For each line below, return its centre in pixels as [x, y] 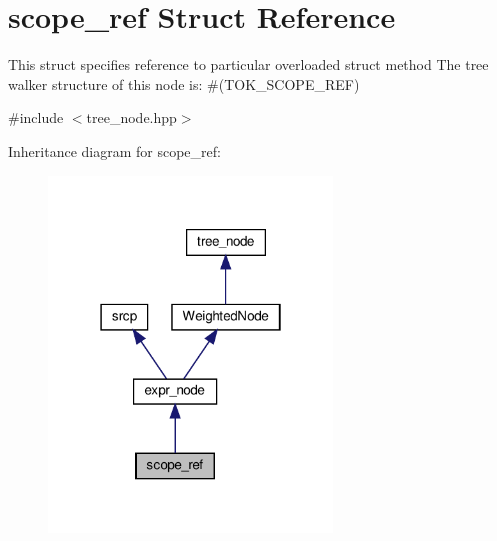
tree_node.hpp [131, 117]
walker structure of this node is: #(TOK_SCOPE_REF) [184, 83]
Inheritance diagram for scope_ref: [114, 150]
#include [36, 117]
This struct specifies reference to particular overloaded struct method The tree [248, 64]
